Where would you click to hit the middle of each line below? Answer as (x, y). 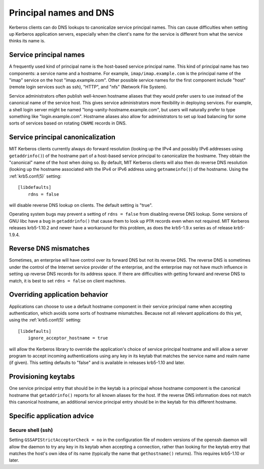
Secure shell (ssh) (31, 430)
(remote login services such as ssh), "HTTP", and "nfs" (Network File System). (88, 87)
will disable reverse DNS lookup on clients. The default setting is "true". (81, 205)
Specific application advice (51, 416)
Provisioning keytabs (42, 377)
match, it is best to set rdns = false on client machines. (68, 281)
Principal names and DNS (62, 13)
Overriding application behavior (59, 295)
